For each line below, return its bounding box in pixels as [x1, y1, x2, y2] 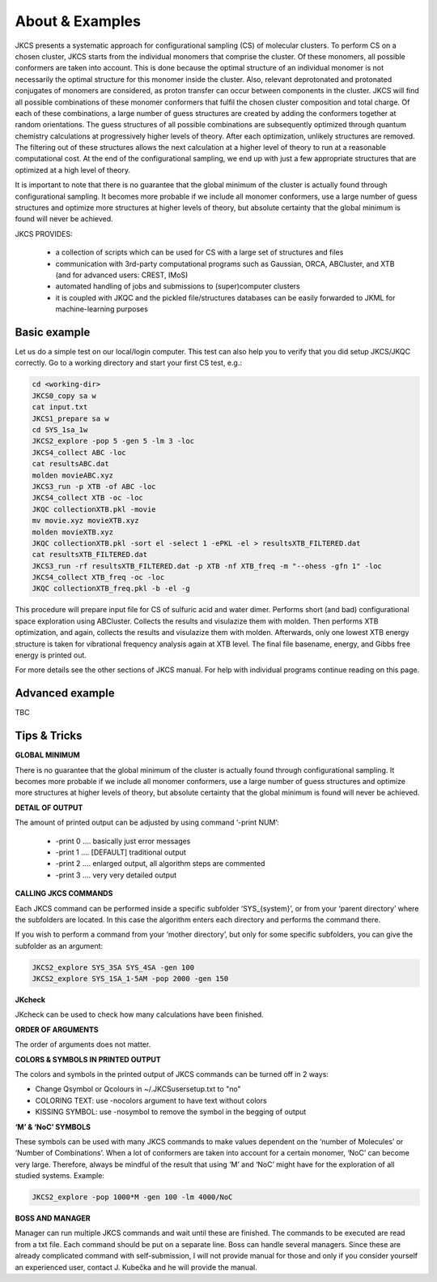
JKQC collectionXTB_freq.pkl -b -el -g [32, 584, 190, 594]
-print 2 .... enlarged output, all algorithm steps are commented [55, 859, 265, 868]
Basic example [15, 325, 91, 339]
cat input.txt [32, 402, 88, 412]
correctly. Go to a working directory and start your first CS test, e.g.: [15, 358, 243, 368]
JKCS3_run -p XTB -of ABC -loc [32, 482, 157, 491]
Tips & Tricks [15, 729, 83, 743]
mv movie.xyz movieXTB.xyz [32, 516, 139, 525]
